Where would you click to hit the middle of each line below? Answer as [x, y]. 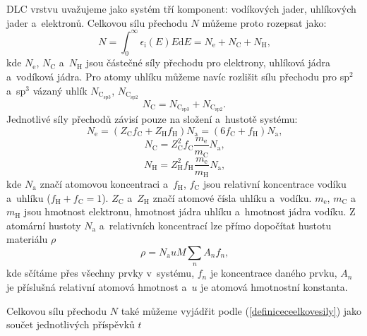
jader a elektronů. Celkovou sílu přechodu [97, 22]
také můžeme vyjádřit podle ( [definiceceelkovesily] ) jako [241, 310]
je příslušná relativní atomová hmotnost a [97, 286]
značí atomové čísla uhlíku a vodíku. [232, 197]
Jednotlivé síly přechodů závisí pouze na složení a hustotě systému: [152, 119]
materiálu [27, 239]
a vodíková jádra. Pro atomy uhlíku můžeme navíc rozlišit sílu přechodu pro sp [178, 77]
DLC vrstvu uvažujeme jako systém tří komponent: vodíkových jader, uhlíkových [181, 8]
